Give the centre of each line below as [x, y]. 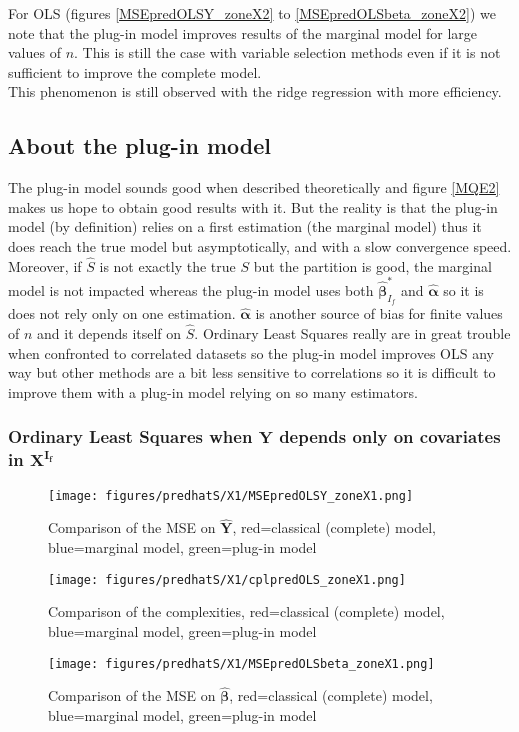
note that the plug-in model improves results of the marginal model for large [243, 32]
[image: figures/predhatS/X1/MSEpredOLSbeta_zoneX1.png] [241, 663]
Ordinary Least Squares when [130, 436]
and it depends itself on [109, 333]
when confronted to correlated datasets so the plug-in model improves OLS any [251, 352]
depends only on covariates [390, 436]
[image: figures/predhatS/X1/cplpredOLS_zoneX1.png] [227, 579]
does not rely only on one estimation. [122, 313]
